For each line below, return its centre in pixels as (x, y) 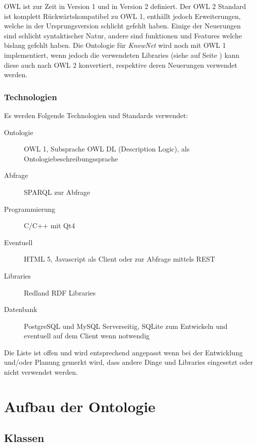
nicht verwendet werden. (41, 372)
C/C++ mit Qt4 (49, 225)
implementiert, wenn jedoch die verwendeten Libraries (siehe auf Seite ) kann (122, 55)
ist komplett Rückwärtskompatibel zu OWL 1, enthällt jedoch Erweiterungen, (123, 16)
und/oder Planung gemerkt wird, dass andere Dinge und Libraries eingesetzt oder (128, 362)
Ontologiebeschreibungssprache (71, 158)
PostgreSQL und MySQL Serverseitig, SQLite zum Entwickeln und (126, 326)
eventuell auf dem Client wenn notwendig (87, 336)
